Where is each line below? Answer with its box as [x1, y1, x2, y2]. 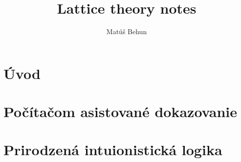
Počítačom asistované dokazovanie [3, 101, 238, 121]
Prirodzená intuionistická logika [3, 140, 222, 160]
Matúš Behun [106, 26, 147, 37]
